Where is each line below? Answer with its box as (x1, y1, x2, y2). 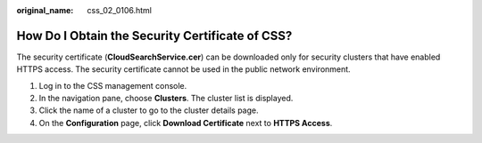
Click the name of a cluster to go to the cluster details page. (38, 105, 259, 115)
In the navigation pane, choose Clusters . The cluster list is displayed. (38, 93, 294, 104)
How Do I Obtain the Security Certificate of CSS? (16, 28, 293, 44)
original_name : (16, 5, 74, 15)
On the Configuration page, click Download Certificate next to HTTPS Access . (38, 117, 333, 128)
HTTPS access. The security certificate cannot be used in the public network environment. (16, 64, 352, 75)
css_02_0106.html (87, 5, 152, 15)
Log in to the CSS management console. (38, 80, 187, 91)
